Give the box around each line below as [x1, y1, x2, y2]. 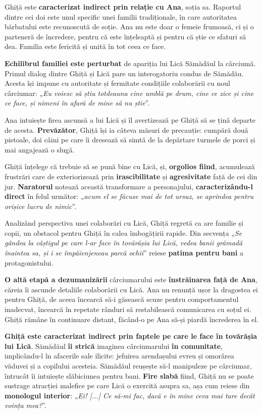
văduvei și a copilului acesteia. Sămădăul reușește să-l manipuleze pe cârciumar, [5, 360, 252, 371]
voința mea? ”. [5, 400, 46, 410]
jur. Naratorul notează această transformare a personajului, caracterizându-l [5, 181, 253, 191]
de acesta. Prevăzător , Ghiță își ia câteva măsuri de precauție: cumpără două [5, 124, 248, 135]
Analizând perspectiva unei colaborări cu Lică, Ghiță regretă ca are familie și [5, 218, 243, 228]
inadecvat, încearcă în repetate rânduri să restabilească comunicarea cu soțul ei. [5, 304, 251, 315]
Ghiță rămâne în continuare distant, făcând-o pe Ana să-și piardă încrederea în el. [5, 314, 258, 324]
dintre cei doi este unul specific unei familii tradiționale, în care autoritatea [5, 11, 237, 22]
